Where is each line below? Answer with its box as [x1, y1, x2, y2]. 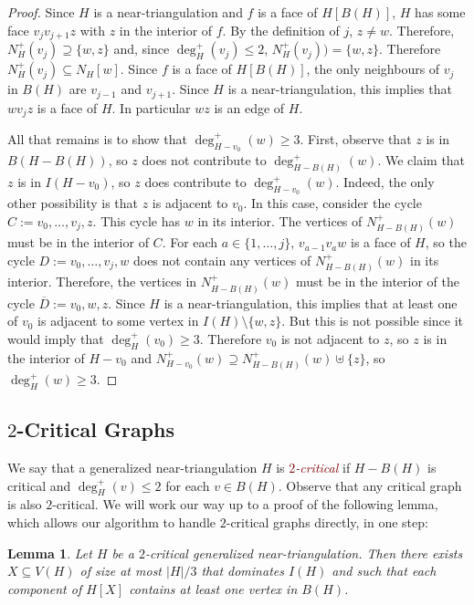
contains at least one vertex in [129, 579, 298, 598]
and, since [113, 39, 170, 58]
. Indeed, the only [335, 172, 435, 192]
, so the [425, 233, 467, 252]
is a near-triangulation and [93, 3, 243, 21]
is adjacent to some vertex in [37, 311, 199, 330]
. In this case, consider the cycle [243, 193, 422, 213]
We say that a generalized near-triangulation [7, 458, 258, 477]
